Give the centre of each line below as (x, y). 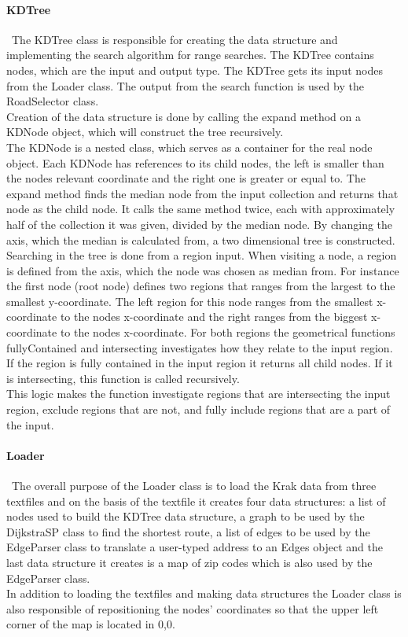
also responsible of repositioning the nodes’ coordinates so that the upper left (193, 608)
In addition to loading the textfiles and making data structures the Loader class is (204, 593)
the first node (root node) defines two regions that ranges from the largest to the (201, 286)
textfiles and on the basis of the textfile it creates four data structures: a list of (196, 501)
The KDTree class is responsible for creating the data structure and (175, 39)
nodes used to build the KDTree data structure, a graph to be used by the (186, 516)
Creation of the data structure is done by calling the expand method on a (184, 116)
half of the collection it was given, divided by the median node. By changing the (200, 224)
